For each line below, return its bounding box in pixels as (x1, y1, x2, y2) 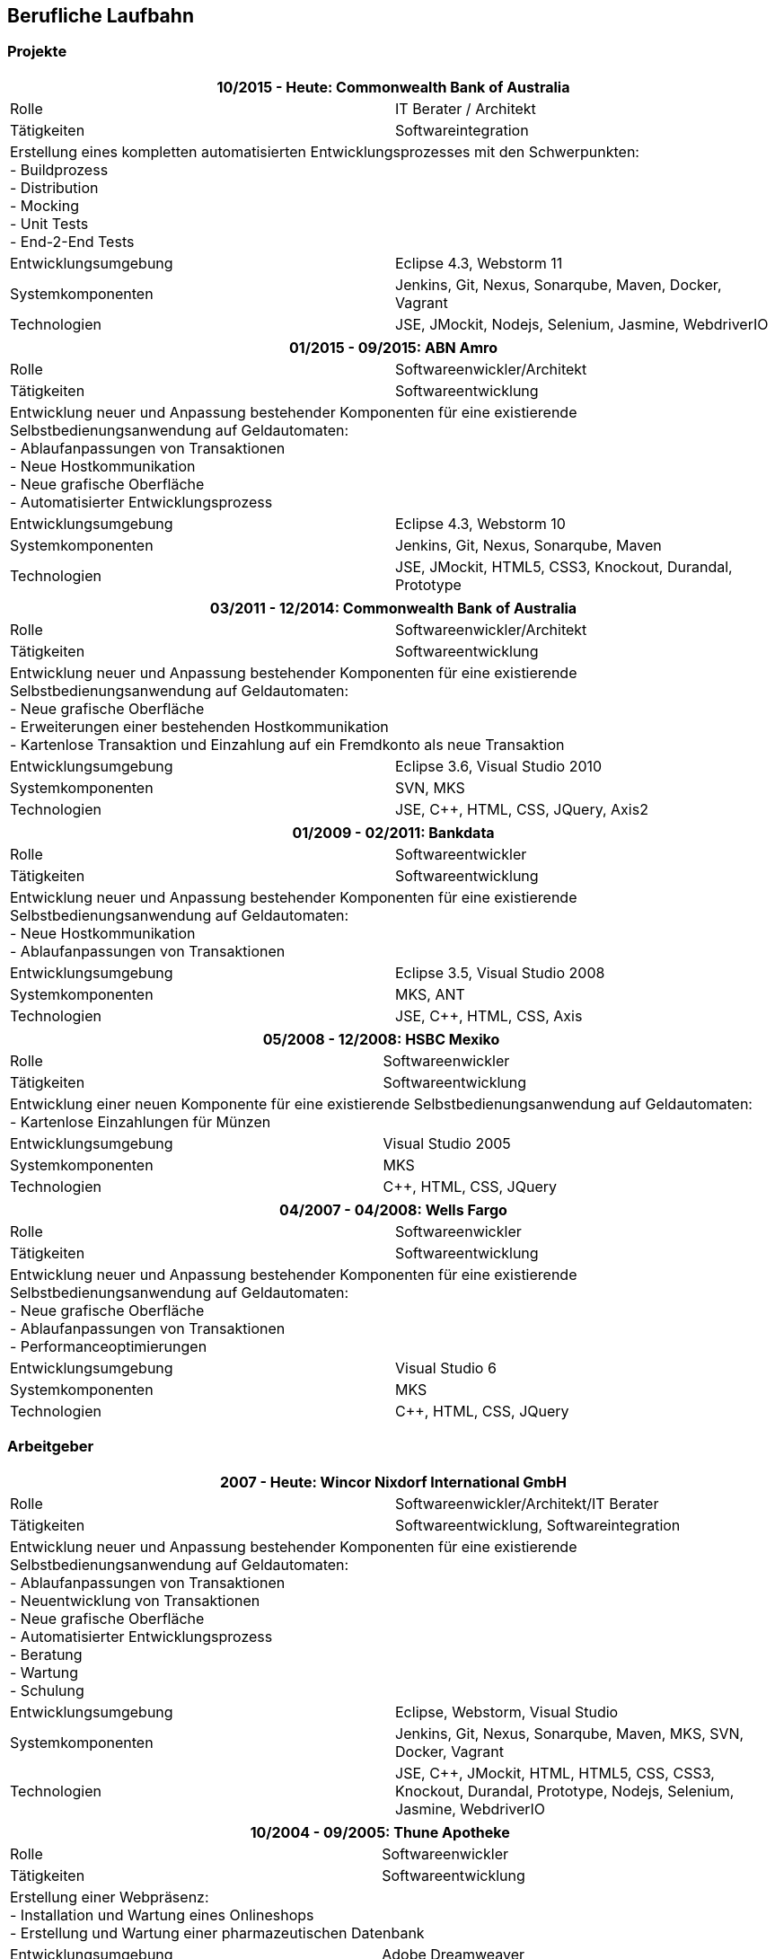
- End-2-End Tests (10, 232, 135, 251)
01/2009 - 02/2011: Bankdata (292, 823, 495, 842)
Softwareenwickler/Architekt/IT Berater (395, 1494, 659, 1513)
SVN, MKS (395, 778, 465, 797)
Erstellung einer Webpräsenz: (10, 1887, 209, 1906)
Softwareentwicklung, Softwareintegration (395, 1515, 681, 1534)
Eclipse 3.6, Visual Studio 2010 (395, 756, 603, 775)
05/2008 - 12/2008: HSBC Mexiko (262, 1029, 500, 1048)
